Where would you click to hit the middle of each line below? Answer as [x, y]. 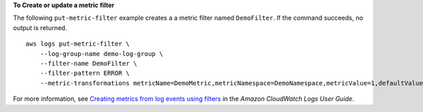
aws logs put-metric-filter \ [78, 44]
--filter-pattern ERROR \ [85, 73]
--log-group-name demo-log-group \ [102, 54]
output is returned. [40, 27]
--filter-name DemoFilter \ [88, 63]
